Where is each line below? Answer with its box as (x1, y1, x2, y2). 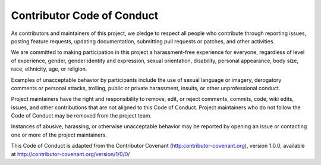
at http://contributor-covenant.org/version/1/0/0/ (11, 150, 130, 157)
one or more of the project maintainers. (11, 131, 107, 138)
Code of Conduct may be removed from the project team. (11, 112, 152, 119)
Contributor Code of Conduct (11, 9, 159, 22)
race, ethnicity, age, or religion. (11, 65, 87, 72)
